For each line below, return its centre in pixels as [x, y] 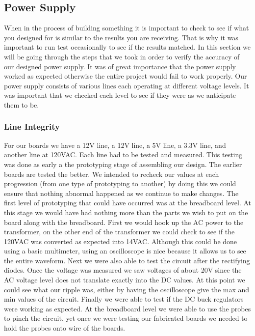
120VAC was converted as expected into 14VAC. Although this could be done [121, 241]
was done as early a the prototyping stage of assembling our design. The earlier [123, 164]
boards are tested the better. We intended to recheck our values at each [112, 174]
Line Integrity [32, 126]
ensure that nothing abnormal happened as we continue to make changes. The [121, 193]
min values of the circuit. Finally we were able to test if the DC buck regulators [124, 299]
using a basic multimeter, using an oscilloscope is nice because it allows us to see [125, 251]
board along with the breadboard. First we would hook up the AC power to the [124, 222]
